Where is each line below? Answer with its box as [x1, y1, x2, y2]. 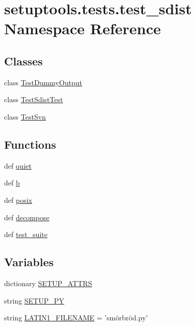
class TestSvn [4, 111, 46, 122]
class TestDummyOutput [4, 77, 82, 87]
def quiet [4, 160, 32, 171]
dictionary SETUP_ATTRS [4, 277, 92, 288]
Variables [4, 254, 54, 270]
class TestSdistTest [4, 94, 63, 105]
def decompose [4, 212, 50, 222]
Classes [4, 53, 43, 68]
